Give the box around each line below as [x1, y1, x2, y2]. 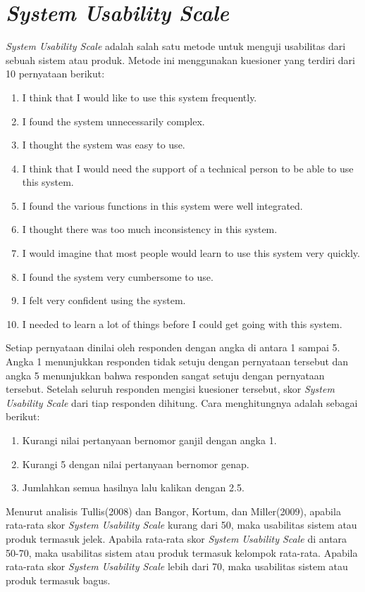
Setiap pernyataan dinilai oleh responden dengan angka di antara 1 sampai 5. [6, 340, 340, 355]
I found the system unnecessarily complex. [22, 113, 205, 128]
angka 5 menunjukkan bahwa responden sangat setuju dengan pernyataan [6, 367, 325, 382]
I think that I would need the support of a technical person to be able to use [22, 160, 354, 175]
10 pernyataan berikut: [6, 66, 105, 81]
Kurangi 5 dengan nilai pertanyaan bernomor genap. [22, 456, 249, 471]
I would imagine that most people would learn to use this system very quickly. [22, 246, 360, 260]
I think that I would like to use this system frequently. [22, 89, 257, 104]
